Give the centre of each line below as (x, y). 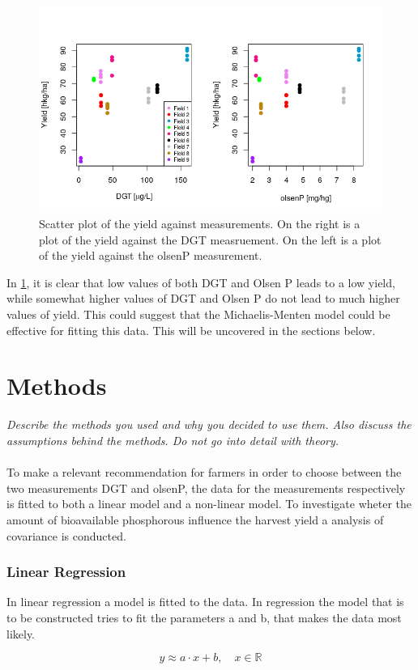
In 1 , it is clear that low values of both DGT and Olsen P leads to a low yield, (201, 282)
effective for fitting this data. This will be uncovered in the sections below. (191, 330)
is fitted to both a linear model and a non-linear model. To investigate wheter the (209, 504)
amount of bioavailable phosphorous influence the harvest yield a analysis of (195, 519)
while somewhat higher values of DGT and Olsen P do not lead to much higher (203, 298)
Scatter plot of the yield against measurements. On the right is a (200, 224)
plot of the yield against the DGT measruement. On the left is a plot (210, 239)
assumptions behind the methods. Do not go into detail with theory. (173, 440)
